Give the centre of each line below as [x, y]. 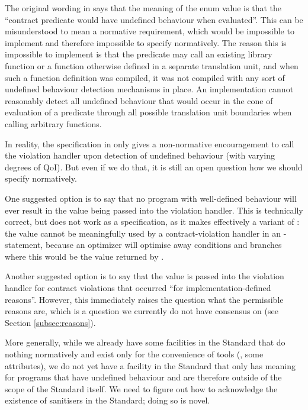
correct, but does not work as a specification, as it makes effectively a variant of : [152, 222]
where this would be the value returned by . [84, 256]
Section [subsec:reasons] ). [50, 322]
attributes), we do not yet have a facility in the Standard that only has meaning [150, 365]
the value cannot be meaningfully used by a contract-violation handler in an [143, 233]
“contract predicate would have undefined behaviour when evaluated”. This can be [154, 19]
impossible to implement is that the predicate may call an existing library [139, 54]
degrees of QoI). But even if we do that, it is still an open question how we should [154, 167]
